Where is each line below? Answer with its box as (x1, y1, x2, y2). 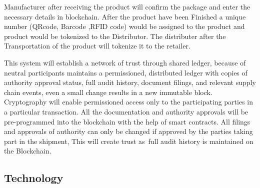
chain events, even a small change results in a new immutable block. (4, 86, 212, 97)
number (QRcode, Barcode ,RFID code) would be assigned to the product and (4, 21, 245, 31)
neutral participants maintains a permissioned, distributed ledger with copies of (4, 67, 247, 77)
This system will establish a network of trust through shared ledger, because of (4, 57, 246, 67)
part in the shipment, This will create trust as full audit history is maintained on (4, 135, 253, 146)
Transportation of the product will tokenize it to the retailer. (4, 40, 190, 51)
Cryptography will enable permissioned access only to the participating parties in (4, 96, 253, 107)
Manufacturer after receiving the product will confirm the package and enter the (4, 1, 250, 11)
